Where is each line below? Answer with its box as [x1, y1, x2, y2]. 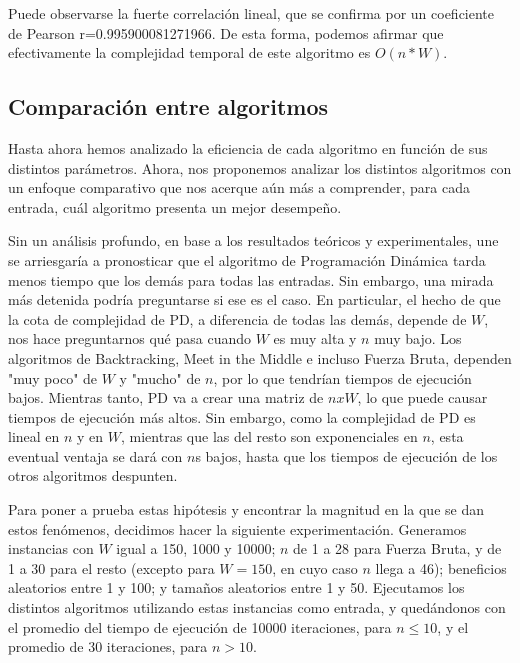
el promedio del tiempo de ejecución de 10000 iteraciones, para [8, 616, 392, 637]
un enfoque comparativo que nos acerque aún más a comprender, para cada [8, 177, 470, 198]
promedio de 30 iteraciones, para [8, 636, 208, 657]
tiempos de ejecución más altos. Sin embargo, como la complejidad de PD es [8, 406, 476, 427]
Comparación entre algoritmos [8, 91, 329, 122]
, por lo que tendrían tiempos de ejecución [213, 367, 472, 388]
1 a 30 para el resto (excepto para [8, 557, 215, 578]
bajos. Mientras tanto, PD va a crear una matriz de [8, 387, 324, 408]
